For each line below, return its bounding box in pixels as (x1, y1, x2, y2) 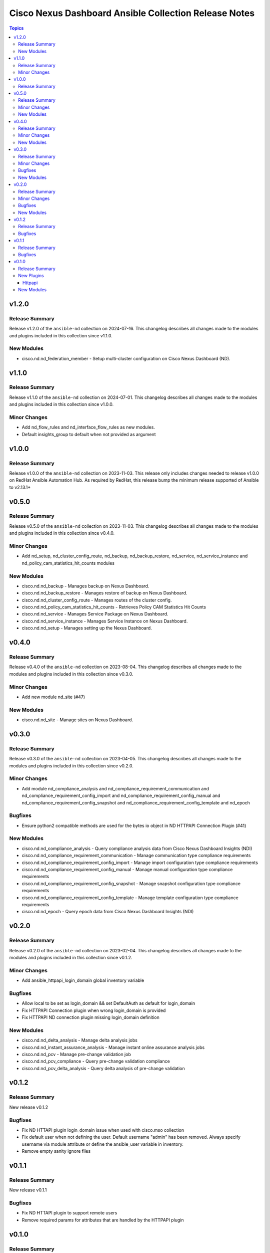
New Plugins (18, 273, 44, 279)
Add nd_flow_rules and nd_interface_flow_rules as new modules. (21, 424, 155, 431)
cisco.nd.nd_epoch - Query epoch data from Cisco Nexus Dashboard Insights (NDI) (21, 909, 194, 915)
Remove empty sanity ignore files (21, 1148, 91, 1154)
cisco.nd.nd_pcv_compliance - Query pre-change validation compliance (21, 1058, 170, 1065)
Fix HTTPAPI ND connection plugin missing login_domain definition (21, 1014, 159, 1020)
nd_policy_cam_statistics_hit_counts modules (21, 560, 115, 566)
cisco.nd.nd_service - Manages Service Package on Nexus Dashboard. (21, 611, 168, 617)
